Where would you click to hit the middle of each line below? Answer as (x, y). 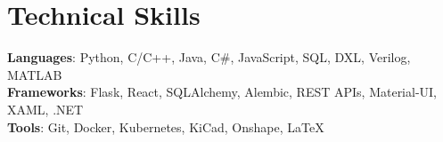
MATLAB (35, 74)
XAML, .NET (45, 109)
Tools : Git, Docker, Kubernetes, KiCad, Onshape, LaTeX (166, 126)
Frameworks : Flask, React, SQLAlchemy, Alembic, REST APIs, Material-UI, (222, 92)
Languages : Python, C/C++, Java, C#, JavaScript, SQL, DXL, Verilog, (209, 57)
